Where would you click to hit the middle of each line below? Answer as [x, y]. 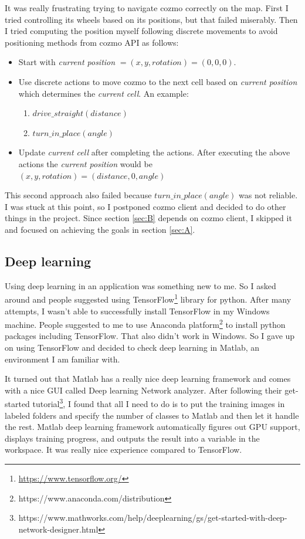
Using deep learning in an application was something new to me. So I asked [140, 285]
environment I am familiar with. [62, 359]
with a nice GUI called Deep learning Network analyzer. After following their [143, 390]
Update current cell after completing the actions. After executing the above [154, 152]
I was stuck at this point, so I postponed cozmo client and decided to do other [145, 206]
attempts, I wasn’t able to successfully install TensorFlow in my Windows [137, 311]
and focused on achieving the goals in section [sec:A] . [100, 229]
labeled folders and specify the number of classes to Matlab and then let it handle [152, 415]
